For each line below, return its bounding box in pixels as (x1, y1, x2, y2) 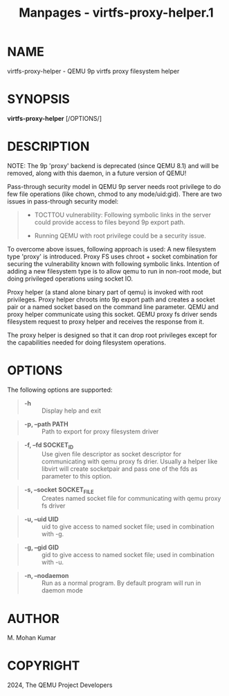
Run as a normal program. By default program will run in (41, 579, 201, 588)
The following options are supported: (7, 386, 113, 394)
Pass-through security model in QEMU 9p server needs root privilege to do (7, 182, 221, 190)
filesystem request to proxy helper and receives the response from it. (7, 317, 204, 326)
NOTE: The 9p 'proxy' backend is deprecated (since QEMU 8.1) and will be (7, 161, 219, 169)
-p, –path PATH (24, 420, 68, 428)
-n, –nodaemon (24, 572, 69, 580)
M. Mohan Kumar (7, 633, 57, 642)
